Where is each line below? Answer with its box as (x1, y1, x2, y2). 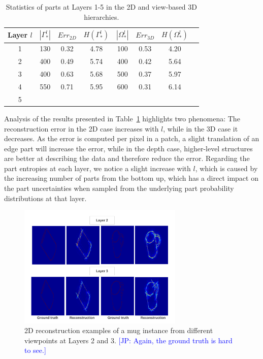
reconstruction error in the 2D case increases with (4, 123, 159, 134)
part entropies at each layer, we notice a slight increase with (4, 162, 191, 173)
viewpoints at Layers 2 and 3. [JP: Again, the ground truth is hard (24, 335, 233, 345)
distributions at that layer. (4, 192, 87, 203)
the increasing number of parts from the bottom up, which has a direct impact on (4, 173, 258, 183)
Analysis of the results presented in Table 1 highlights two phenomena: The (4, 113, 240, 123)
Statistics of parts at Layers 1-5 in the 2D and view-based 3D (6, 2, 197, 12)
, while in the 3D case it (163, 123, 238, 134)
